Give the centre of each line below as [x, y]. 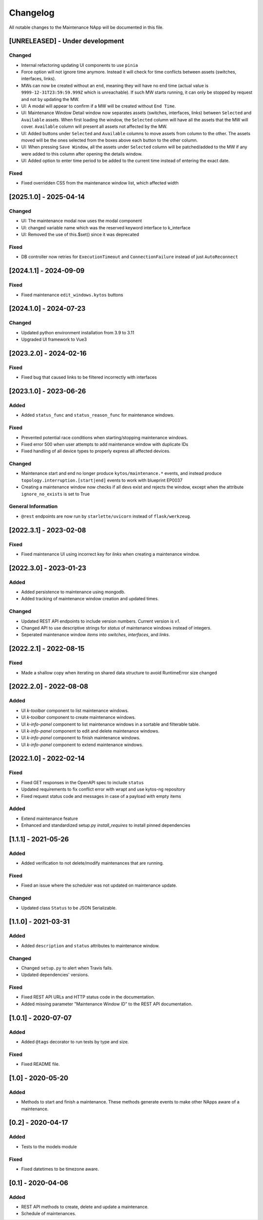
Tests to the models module [49, 1146]
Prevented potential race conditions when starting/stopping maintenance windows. [104, 437]
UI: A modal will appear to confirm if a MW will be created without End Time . [99, 106]
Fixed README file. [40, 1064]
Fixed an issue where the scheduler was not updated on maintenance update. [99, 885]
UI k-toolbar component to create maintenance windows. [78, 717]
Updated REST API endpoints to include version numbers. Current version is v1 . [101, 621]
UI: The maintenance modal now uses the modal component [82, 221]
